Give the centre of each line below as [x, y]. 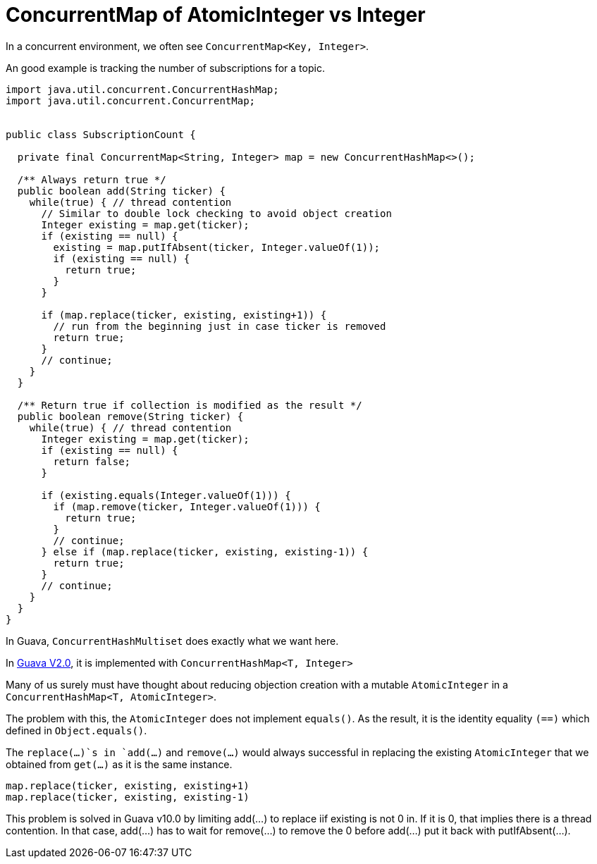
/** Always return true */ [92, 179]
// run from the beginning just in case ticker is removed [220, 326]
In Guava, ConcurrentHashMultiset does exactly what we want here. [172, 641]
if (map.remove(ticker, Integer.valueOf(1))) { [187, 506]
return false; [92, 461]
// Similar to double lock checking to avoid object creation [216, 213]
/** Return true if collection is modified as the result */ [190, 405]
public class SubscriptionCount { [101, 134]
